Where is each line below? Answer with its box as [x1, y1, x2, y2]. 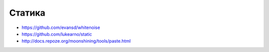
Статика [9, 7, 46, 18]
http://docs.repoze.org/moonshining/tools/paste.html [21, 38, 131, 44]
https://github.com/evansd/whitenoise [21, 25, 101, 30]
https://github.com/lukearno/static [21, 31, 92, 37]
